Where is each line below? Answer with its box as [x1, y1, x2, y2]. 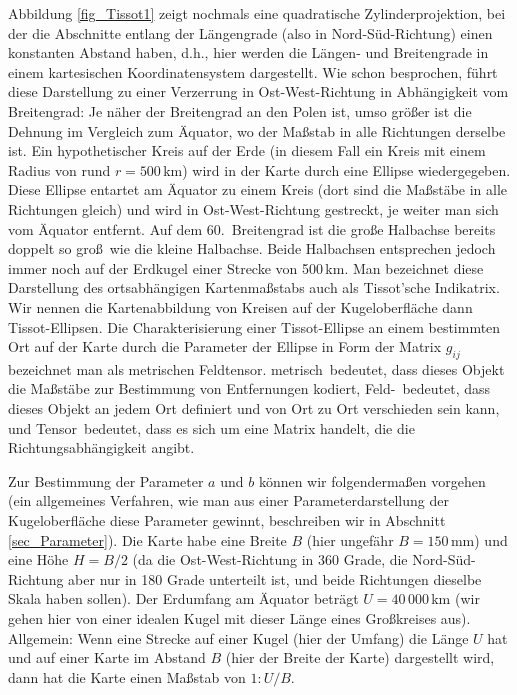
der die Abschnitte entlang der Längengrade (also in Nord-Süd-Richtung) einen [8, 22, 493, 43]
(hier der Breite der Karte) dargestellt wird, [225, 647, 495, 668]
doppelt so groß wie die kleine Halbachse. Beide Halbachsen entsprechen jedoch [8, 238, 496, 259]
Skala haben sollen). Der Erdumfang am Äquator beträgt [8, 588, 359, 609]
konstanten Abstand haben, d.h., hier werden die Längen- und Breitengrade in [8, 42, 489, 63]
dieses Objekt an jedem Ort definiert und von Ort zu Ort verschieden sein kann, [8, 398, 500, 419]
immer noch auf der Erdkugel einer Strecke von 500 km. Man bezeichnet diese [8, 257, 484, 278]
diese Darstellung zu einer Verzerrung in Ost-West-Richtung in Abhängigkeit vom [8, 81, 509, 102]
